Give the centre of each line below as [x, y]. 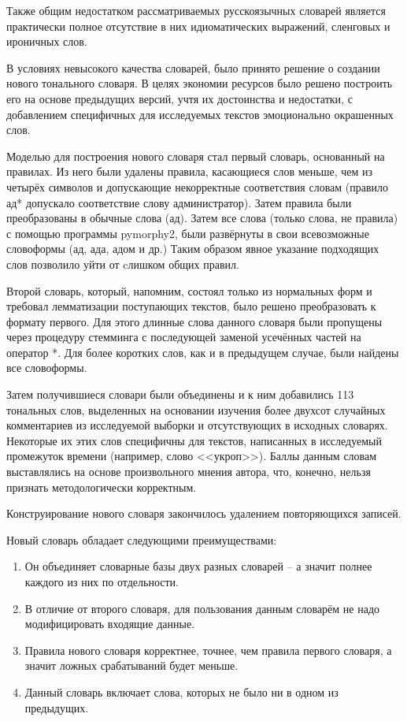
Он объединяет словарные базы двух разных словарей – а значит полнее [198, 566]
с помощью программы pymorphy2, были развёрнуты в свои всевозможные [188, 233]
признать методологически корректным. [102, 487]
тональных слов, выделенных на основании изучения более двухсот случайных [196, 409]
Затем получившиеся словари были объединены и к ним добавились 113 [180, 394]
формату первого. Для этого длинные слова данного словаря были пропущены [194, 321]
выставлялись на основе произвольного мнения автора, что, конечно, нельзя [189, 472]
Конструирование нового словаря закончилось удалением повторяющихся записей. [204, 513]
